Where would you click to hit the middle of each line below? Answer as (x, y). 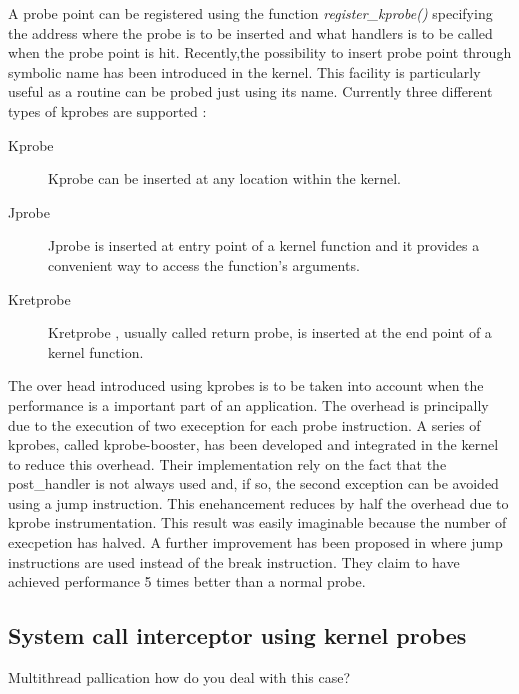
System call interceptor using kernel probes (237, 635)
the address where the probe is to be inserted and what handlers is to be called (250, 32)
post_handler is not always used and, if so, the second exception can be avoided (253, 483)
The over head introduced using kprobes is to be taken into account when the (246, 385)
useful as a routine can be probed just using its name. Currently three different (250, 91)
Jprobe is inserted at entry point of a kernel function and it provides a (264, 245)
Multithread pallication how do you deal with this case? (179, 677)
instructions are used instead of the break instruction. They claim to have (234, 561)
